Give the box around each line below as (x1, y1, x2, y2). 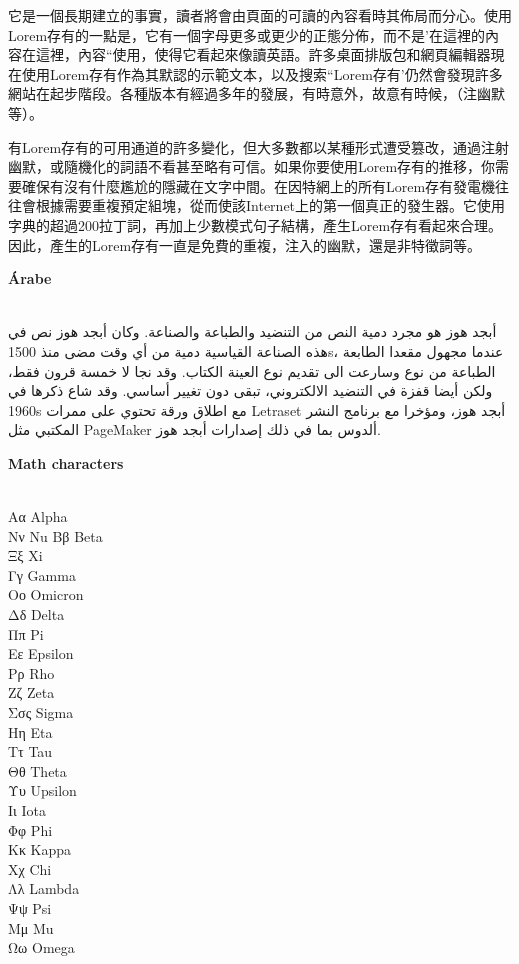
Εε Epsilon (8, 643, 74, 664)
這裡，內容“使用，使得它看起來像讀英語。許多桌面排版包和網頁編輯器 (35, 44, 491, 65)
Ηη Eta (8, 721, 53, 742)
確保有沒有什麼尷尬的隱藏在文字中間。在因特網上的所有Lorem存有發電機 (21, 175, 496, 196)
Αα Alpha (8, 506, 68, 527)
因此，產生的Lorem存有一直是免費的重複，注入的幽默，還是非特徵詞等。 (8, 234, 482, 255)
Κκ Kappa (8, 839, 72, 860)
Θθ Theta (8, 760, 67, 781)
